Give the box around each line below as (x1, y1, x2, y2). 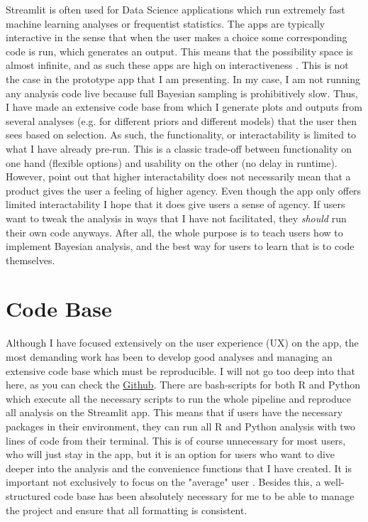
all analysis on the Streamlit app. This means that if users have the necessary (6, 405, 343, 420)
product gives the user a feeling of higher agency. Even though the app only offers (6, 183, 362, 197)
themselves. (6, 252, 55, 267)
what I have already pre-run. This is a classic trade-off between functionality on (6, 141, 352, 156)
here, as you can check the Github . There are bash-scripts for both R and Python (6, 377, 360, 392)
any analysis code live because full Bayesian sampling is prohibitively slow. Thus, (6, 85, 358, 100)
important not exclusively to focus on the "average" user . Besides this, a (6, 474, 321, 489)
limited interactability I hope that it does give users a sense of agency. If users (6, 197, 345, 212)
